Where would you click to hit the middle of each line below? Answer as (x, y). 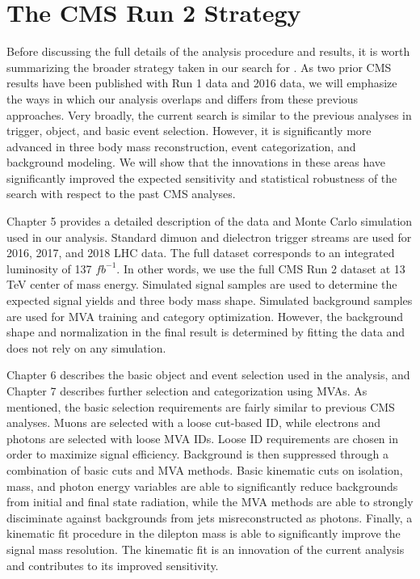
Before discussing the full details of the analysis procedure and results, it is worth (208, 51)
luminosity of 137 (49, 268)
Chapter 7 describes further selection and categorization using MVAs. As (187, 391)
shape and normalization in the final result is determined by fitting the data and (206, 332)
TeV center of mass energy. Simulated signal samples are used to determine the (202, 284)
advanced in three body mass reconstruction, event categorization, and (181, 146)
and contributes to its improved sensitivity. (113, 565)
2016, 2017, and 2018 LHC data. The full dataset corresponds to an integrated (201, 253)
